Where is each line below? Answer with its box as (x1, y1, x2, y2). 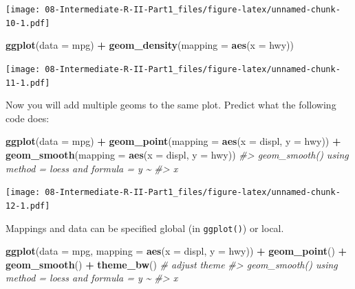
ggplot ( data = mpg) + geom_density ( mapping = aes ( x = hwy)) (6, 38, 294, 52)
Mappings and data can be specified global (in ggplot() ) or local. (6, 220, 284, 235)
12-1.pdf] (6, 200, 50, 211)
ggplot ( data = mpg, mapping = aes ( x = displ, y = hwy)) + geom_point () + (6, 244, 347, 258)
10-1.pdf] (6, 18, 50, 28)
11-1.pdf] (6, 78, 50, 88)
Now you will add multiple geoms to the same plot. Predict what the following (6, 97, 336, 112)
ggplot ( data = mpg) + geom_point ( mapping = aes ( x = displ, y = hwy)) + (6, 134, 341, 148)
